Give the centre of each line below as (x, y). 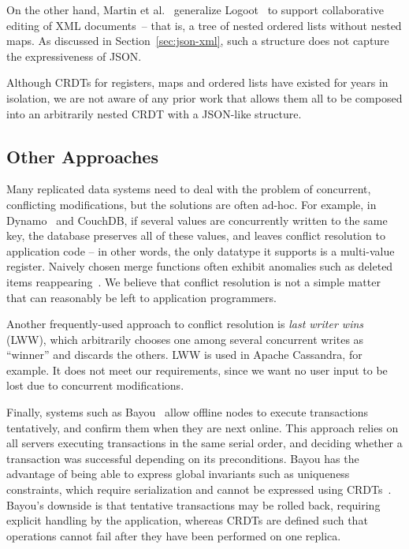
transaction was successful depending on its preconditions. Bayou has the (183, 458)
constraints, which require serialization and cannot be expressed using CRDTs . (199, 489)
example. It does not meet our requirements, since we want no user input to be (197, 370)
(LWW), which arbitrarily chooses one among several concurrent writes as (185, 339)
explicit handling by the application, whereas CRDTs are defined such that (187, 520)
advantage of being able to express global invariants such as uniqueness (178, 474)
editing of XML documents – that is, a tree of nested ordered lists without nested (204, 25)
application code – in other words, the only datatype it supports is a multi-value (201, 250)
